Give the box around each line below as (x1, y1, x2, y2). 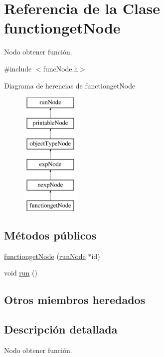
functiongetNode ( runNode (4, 250, 86, 261)
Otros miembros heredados (4, 292, 146, 307)
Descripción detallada (4, 321, 118, 337)
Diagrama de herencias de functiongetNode (4, 80, 136, 90)
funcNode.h (43, 63, 78, 73)
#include (4, 63, 32, 73)
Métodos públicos (4, 227, 97, 242)
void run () (4, 267, 37, 278)
